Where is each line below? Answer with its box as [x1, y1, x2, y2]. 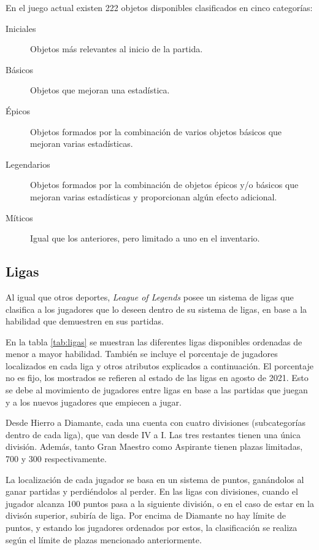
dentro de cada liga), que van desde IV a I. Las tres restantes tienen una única [6, 428, 301, 441]
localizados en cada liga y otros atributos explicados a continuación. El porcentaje [6, 359, 313, 372]
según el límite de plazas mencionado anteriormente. [6, 533, 202, 546]
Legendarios [6, 157, 50, 170]
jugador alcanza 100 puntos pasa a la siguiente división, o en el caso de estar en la [6, 497, 314, 509]
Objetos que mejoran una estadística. [30, 84, 170, 96]
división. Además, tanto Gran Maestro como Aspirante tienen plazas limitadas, [6, 440, 303, 453]
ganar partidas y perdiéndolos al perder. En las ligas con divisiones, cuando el [6, 485, 298, 498]
